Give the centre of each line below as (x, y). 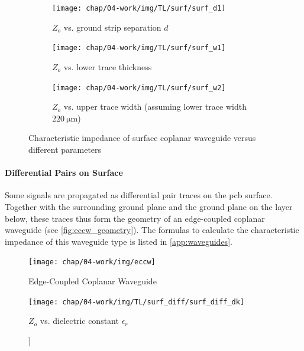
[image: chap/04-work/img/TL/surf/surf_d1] (139, 8)
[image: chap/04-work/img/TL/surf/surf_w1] (139, 48)
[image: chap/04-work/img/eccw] (92, 262)
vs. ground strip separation (112, 27)
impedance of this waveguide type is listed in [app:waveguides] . (119, 241)
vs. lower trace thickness (108, 66)
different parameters (65, 149)
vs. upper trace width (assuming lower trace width (155, 106)
